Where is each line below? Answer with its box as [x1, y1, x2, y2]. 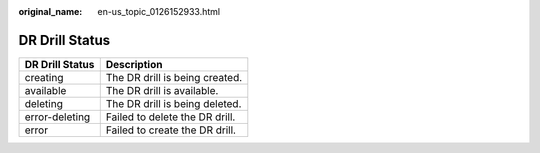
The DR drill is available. [105, 83, 219, 97]
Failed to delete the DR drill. [105, 110, 236, 124]
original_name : [18, 6, 83, 17]
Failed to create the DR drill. [105, 123, 237, 137]
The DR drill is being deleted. [105, 96, 242, 110]
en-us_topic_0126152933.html [97, 6, 220, 17]
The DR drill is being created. [105, 70, 243, 84]
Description [105, 57, 163, 71]
